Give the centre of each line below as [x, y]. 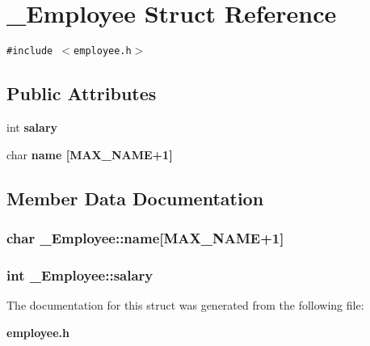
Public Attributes [82, 93]
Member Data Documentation [135, 198]
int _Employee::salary [80, 274]
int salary [32, 127]
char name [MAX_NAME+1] [90, 154]
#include [30, 51]
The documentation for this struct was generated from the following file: [185, 305]
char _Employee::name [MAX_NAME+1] [145, 237]
